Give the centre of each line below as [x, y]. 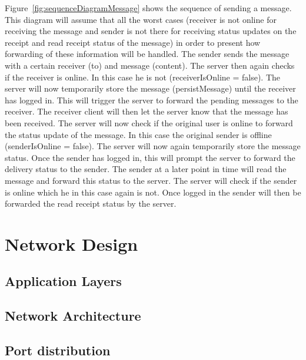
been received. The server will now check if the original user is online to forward [149, 122]
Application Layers [63, 281]
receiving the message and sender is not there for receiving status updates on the [151, 31]
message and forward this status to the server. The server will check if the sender [151, 180]
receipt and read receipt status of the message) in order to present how [133, 42]
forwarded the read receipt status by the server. [91, 203]
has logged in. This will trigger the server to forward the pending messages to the [152, 100]
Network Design [71, 243]
